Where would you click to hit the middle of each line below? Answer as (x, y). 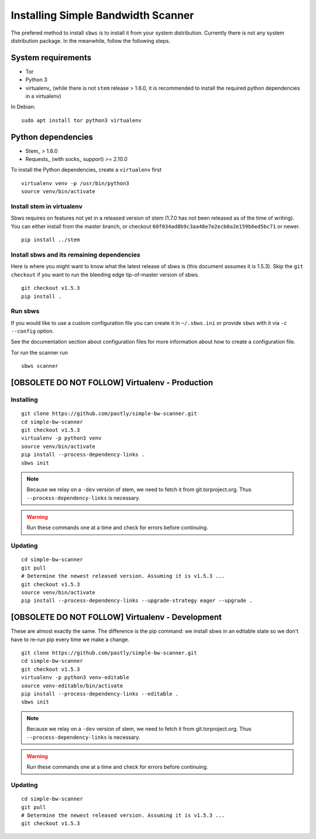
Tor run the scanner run (39, 352)
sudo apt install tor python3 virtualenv (81, 120)
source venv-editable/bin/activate (72, 686)
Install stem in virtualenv (47, 207)
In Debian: (23, 107)
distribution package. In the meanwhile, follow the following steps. (91, 40)
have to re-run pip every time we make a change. (70, 639)
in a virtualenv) (43, 96)
